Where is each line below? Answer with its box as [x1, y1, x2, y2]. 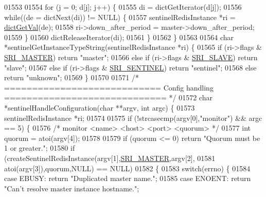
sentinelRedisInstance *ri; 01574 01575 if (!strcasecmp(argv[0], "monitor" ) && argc [4, 112, 262, 123]
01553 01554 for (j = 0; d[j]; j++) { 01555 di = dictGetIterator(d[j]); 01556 [4, 2, 242, 12]
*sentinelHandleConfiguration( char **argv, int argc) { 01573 [4, 102, 195, 113]
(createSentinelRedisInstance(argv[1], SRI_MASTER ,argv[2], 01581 [4, 152, 216, 163]
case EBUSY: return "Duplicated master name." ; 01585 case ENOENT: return [4, 173, 251, 184]
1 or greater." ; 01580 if [4, 142, 75, 153]
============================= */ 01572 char [4, 92, 212, 103]
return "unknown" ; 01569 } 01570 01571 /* [4, 72, 139, 83]
